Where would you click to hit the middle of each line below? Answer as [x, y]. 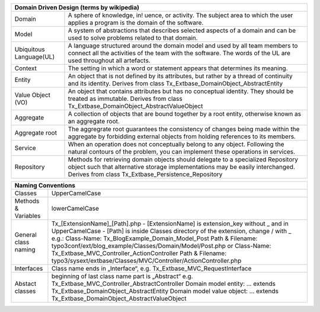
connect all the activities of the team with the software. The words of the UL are [179, 53]
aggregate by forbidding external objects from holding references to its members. [182, 136]
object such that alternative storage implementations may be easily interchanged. [182, 167]
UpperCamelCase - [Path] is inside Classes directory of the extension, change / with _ [171, 231]
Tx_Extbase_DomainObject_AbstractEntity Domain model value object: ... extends [165, 291]
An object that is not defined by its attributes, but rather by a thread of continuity [180, 76]
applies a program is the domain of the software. [136, 23]
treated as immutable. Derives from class [125, 99]
